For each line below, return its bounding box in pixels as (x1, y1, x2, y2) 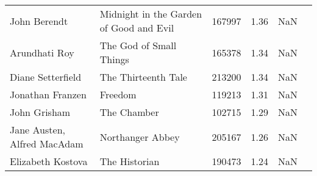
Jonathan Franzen (10, 87, 87, 101)
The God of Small (99, 38, 177, 52)
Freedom (99, 87, 137, 101)
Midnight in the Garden (99, 7, 202, 21)
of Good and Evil (99, 21, 174, 35)
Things (99, 52, 129, 66)
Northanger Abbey (99, 129, 180, 144)
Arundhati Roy (10, 45, 74, 59)
